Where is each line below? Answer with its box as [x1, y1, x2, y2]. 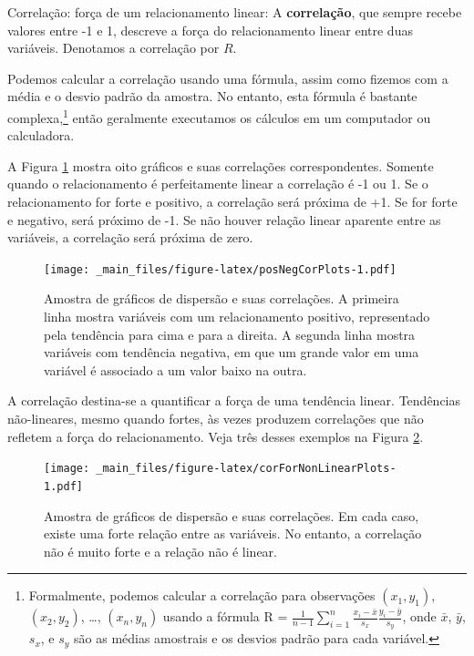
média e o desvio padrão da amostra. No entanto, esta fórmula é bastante [7, 87, 417, 106]
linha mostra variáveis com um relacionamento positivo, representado [44, 307, 430, 326]
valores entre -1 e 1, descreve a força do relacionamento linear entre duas [7, 20, 413, 39]
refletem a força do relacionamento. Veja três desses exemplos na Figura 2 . [7, 426, 424, 446]
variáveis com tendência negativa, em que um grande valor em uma [44, 343, 419, 362]
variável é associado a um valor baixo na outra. [44, 360, 307, 379]
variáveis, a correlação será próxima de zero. [7, 228, 253, 247]
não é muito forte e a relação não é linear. [44, 541, 277, 560]
